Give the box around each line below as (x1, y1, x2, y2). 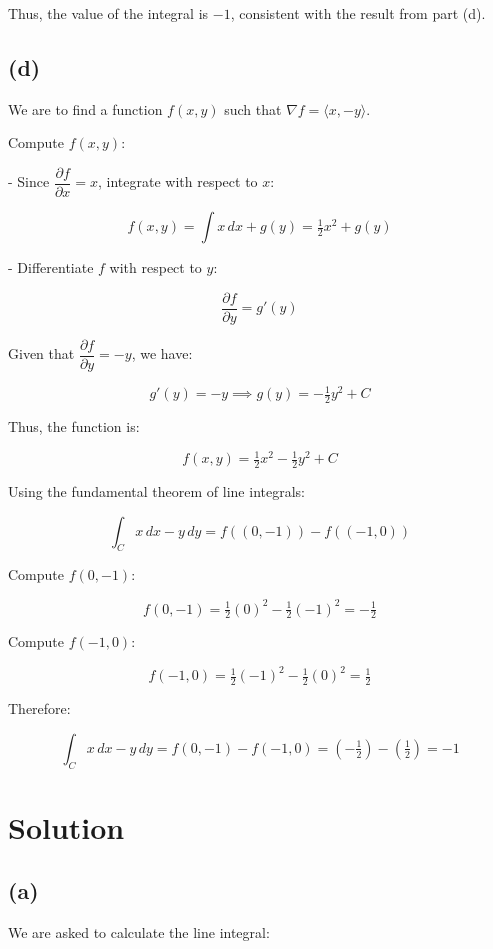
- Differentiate (8, 257, 94, 278)
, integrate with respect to (98, 171, 258, 192)
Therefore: (8, 698, 71, 719)
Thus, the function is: (8, 416, 140, 437)
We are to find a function (8, 98, 163, 119)
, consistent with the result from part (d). (230, 3, 486, 23)
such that (224, 98, 282, 119)
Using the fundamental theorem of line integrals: (8, 481, 305, 502)
